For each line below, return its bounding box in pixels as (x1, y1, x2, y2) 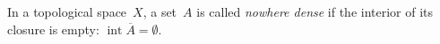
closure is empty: (7, 19, 99, 38)
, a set (142, 3, 177, 20)
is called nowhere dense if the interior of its (196, 3, 434, 20)
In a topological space (7, 3, 127, 20)
